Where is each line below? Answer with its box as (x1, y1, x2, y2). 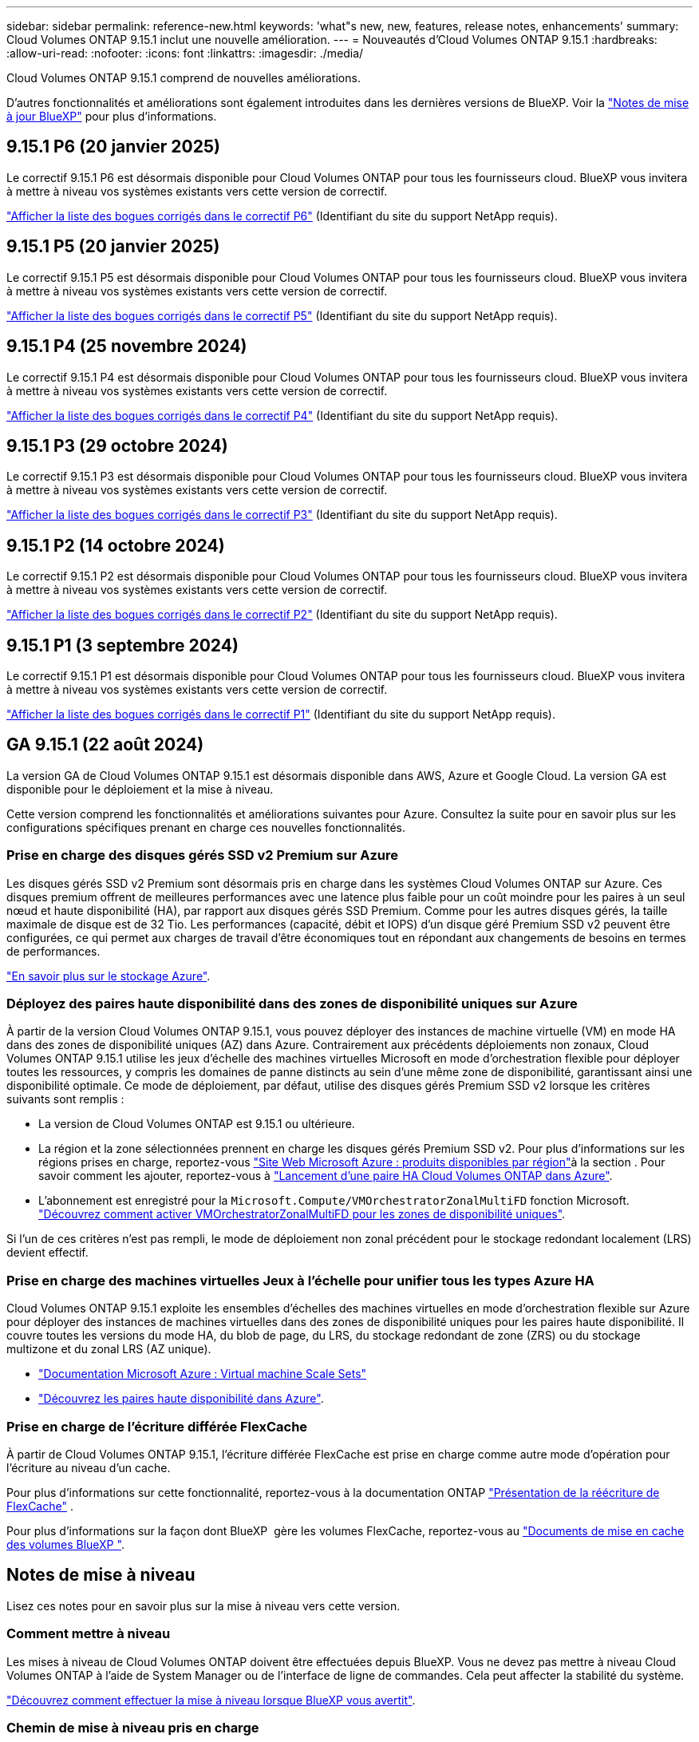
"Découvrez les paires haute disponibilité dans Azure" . (38, 1392, 324, 1406)
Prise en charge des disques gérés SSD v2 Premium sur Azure (6, 847, 399, 864)
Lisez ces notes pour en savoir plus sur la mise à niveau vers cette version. (6, 1598, 401, 1613)
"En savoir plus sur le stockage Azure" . (6, 968, 211, 983)
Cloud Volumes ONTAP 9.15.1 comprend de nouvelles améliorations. (6, 71, 361, 85)
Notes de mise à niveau (6, 1565, 195, 1586)
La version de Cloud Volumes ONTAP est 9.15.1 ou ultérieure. (38, 1117, 355, 1131)
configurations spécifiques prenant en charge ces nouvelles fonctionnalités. (6, 820, 406, 834)
